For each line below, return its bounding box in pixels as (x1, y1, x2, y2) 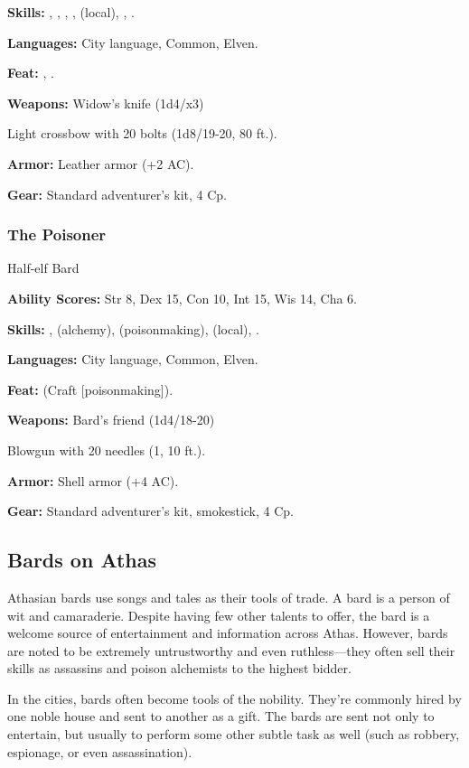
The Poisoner (7, 223, 107, 246)
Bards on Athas (7, 546, 157, 574)
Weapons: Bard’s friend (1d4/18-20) (7, 410, 215, 429)
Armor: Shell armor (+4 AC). (7, 471, 179, 490)
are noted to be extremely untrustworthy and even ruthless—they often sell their (7, 641, 455, 660)
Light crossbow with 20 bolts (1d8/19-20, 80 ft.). (7, 124, 277, 143)
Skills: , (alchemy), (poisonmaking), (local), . (7, 319, 259, 338)
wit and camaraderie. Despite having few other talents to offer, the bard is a (7, 605, 430, 624)
